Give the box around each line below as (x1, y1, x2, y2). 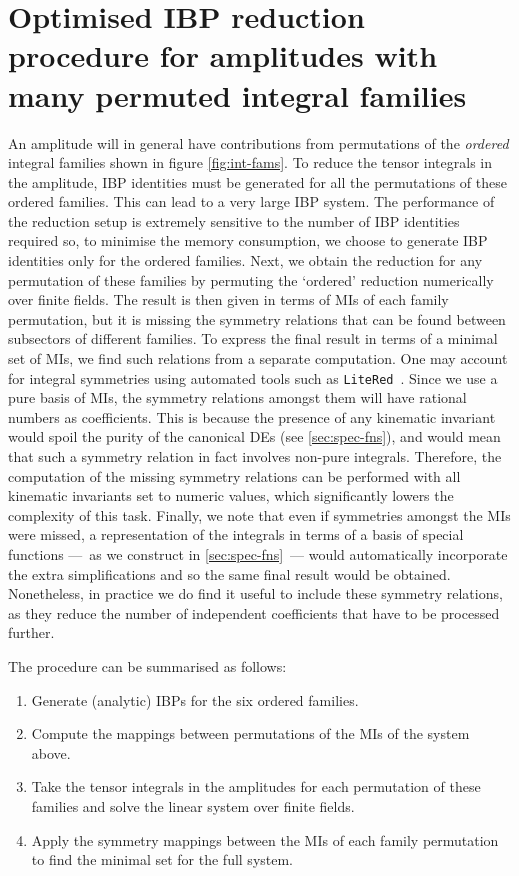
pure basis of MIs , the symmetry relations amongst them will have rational (8, 387, 467, 408)
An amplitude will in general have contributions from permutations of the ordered (8, 132, 509, 153)
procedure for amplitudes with (8, 35, 438, 76)
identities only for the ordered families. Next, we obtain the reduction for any (8, 250, 483, 271)
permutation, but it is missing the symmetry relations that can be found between (8, 308, 506, 329)
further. (8, 622, 55, 643)
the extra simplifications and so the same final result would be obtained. (8, 563, 451, 584)
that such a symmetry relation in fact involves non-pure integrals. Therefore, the (8, 446, 502, 467)
